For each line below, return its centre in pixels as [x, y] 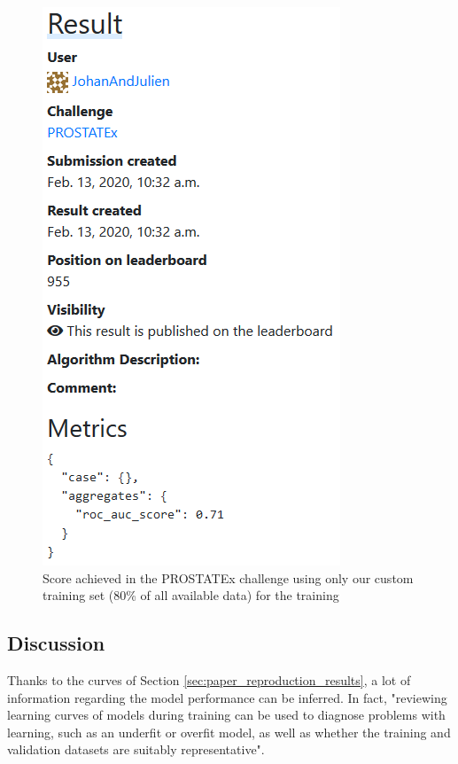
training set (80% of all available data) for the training [191, 595]
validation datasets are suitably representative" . [136, 749]
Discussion [56, 643]
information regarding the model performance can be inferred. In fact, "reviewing [227, 697]
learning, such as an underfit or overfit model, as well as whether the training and [229, 732]
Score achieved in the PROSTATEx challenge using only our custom [228, 577]
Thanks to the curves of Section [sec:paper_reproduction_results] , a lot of [209, 679]
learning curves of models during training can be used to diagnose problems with [226, 715]
